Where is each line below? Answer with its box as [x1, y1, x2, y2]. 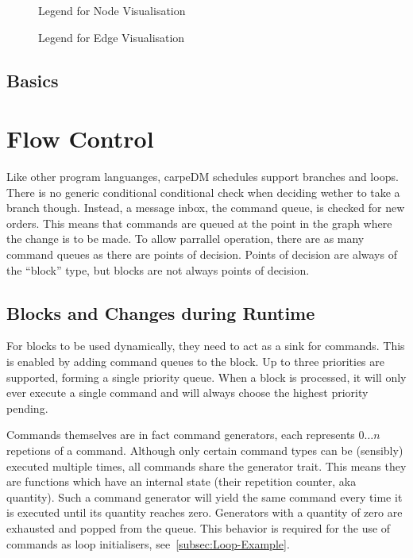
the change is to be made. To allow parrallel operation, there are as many [6, 230, 365, 247]
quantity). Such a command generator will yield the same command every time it [6, 488, 403, 505]
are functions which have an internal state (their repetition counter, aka [6, 473, 357, 490]
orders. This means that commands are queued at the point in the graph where [6, 214, 392, 231]
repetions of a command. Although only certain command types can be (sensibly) [6, 442, 403, 459]
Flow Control [6, 122, 154, 155]
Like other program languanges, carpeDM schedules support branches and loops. [6, 168, 399, 185]
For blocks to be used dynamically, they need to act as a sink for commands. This [6, 337, 405, 354]
